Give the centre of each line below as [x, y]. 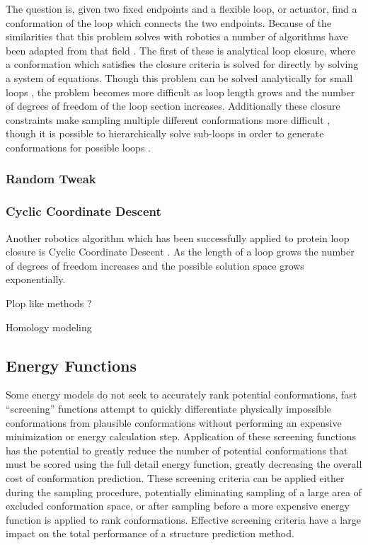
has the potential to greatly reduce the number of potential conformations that [177, 450]
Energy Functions [71, 365]
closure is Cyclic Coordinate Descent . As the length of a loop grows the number [180, 252]
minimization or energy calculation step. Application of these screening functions [181, 436]
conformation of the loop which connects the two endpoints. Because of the [169, 22]
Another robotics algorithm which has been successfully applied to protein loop [178, 237]
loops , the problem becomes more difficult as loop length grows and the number [180, 92]
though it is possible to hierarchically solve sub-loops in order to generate [165, 133]
